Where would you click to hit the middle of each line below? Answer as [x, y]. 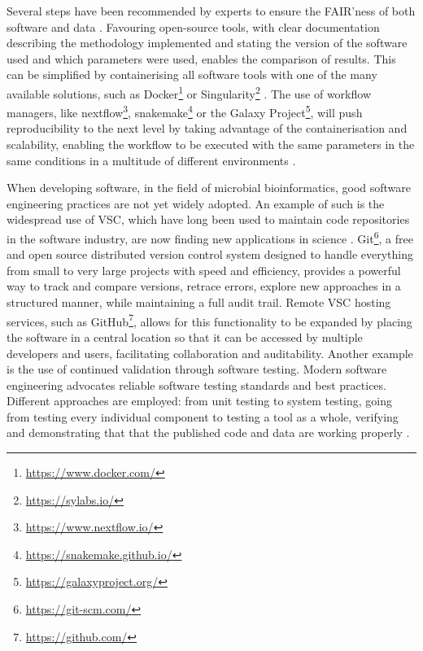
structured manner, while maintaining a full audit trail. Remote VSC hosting [199, 302]
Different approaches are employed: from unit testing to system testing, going [199, 401]
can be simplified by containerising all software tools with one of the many [192, 74]
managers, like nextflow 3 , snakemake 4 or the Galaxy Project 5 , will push [185, 111]
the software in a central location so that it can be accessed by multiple [185, 336]
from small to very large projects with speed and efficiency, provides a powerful [204, 270]
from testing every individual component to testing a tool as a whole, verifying [203, 416]
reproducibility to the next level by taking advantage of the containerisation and [207, 128]
